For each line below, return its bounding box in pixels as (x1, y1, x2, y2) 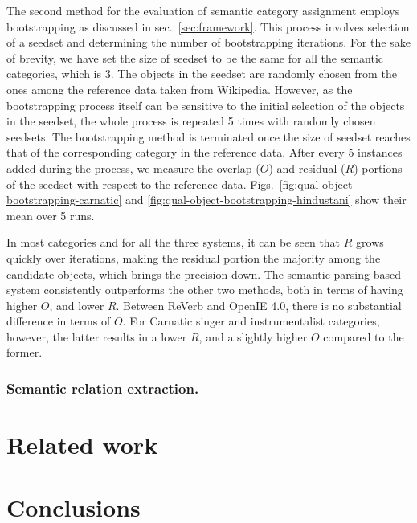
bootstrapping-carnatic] (6, 191, 122, 208)
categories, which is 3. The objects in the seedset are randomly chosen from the (6, 65, 397, 82)
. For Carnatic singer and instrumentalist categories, (122, 313, 380, 329)
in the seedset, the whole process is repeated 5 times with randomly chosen (6, 112, 376, 129)
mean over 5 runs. (6, 206, 95, 223)
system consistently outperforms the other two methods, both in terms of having (6, 281, 403, 298)
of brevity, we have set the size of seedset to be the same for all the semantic (6, 49, 384, 66)
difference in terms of (6, 313, 111, 329)
